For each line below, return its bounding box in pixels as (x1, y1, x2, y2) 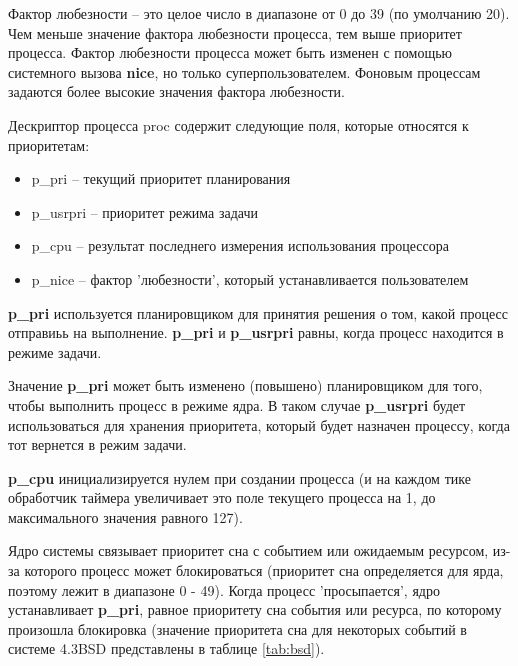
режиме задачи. (8, 341, 102, 362)
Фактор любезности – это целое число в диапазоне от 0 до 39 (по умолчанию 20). (8, 3, 510, 23)
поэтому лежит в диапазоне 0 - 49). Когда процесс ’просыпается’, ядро (8, 579, 440, 600)
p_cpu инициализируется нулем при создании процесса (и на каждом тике (8, 467, 471, 488)
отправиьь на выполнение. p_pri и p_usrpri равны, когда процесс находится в (8, 322, 504, 343)
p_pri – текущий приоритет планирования (31, 168, 291, 189)
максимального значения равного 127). (8, 506, 243, 527)
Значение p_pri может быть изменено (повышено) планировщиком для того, (8, 375, 483, 396)
